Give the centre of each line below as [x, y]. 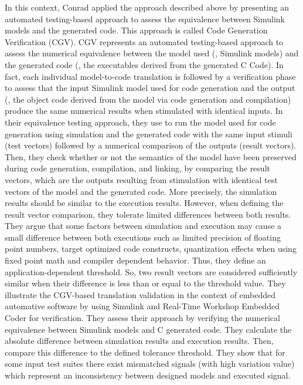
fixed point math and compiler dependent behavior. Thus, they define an [135, 260]
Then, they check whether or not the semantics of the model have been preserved [151, 156]
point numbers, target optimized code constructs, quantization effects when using [151, 249]
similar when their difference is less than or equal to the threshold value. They [145, 283]
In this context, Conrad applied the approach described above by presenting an [147, 7]
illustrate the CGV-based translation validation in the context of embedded [140, 294]
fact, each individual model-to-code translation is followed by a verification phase [150, 76]
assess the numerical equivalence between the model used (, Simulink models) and [152, 53]
